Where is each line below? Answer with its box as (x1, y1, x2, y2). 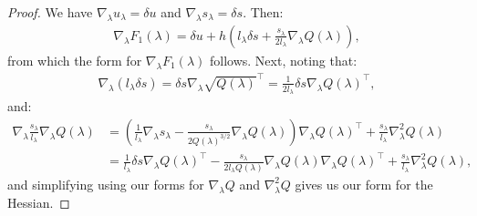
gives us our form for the (295, 174, 433, 193)
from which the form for (7, 50, 142, 69)
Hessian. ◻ (7, 192, 70, 211)
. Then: (243, 3, 284, 21)
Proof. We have (7, 3, 93, 21)
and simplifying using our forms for (7, 174, 204, 193)
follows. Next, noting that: (209, 50, 358, 69)
